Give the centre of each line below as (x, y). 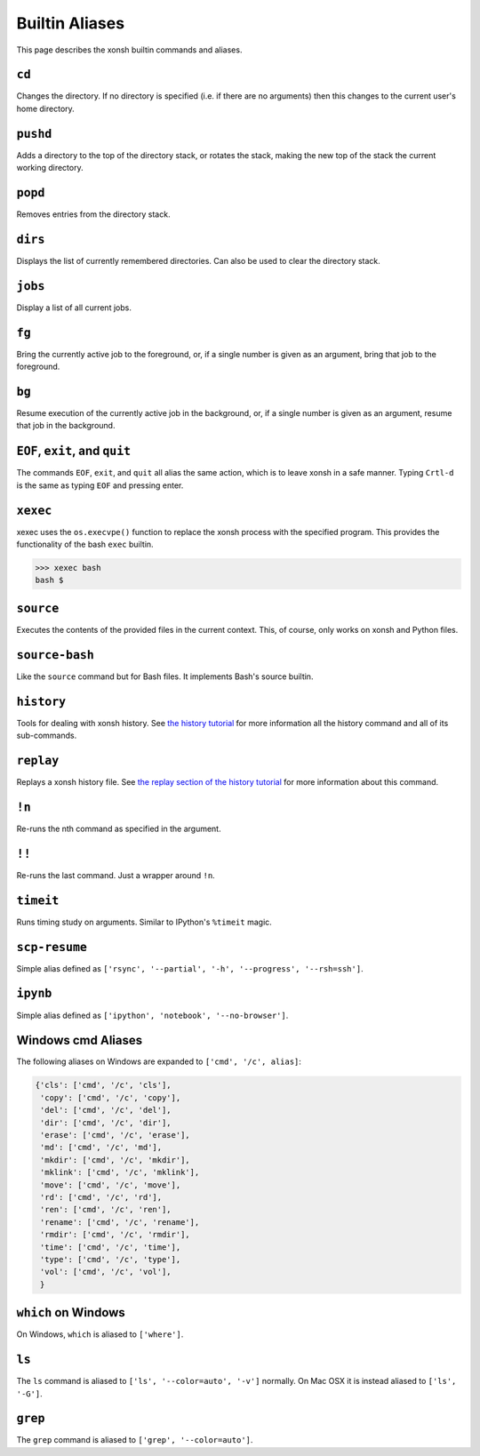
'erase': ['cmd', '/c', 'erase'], (115, 1135)
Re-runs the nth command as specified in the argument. (119, 828)
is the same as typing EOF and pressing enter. (100, 485)
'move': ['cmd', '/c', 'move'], (111, 1185)
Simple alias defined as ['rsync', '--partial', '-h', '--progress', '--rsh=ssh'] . (190, 968)
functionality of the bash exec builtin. (85, 544)
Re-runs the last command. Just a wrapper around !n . (116, 875)
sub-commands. (47, 736)
